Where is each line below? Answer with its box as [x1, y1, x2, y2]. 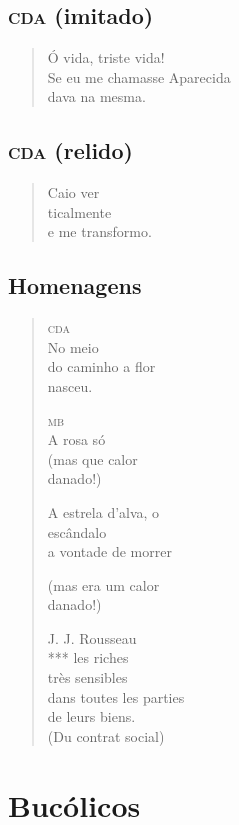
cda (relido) [8, 135, 133, 166]
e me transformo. [47, 221, 152, 242]
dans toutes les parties [47, 686, 185, 707]
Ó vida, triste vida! [47, 47, 165, 68]
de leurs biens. [47, 706, 136, 727]
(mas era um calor [47, 574, 160, 595]
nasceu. [47, 375, 93, 396]
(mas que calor [47, 448, 138, 469]
